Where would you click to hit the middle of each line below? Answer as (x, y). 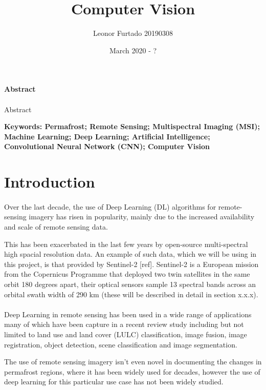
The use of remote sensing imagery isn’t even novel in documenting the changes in (133, 362)
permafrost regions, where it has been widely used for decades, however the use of (132, 371)
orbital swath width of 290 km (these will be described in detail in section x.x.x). (131, 294)
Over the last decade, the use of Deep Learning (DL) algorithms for (110, 206)
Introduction (50, 182)
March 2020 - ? (133, 50)
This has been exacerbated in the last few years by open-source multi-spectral (126, 244)
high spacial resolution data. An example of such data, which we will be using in (130, 254)
